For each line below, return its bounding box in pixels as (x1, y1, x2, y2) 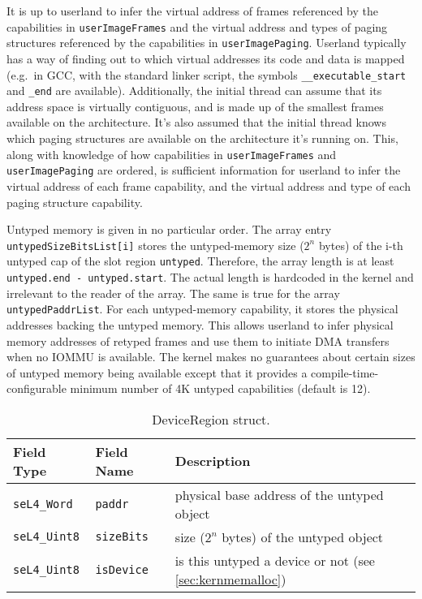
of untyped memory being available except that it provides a (6, 364, 308, 381)
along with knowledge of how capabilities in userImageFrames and (6, 145, 337, 162)
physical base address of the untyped (174, 485, 384, 504)
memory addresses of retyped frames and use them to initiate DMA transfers (6, 332, 390, 349)
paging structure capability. (6, 193, 143, 210)
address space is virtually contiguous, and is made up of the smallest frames (6, 97, 384, 114)
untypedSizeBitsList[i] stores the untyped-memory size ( (6, 236, 304, 253)
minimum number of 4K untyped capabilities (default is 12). (70, 380, 371, 397)
